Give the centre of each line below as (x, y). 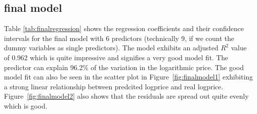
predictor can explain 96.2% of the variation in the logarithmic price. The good (124, 67)
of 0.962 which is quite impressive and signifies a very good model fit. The (116, 57)
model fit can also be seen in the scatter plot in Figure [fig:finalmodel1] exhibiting (128, 77)
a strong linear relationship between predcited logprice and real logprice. (114, 86)
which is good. (26, 105)
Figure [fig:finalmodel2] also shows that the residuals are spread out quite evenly (127, 96)
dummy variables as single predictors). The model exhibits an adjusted (111, 48)
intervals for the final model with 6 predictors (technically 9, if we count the (119, 38)
